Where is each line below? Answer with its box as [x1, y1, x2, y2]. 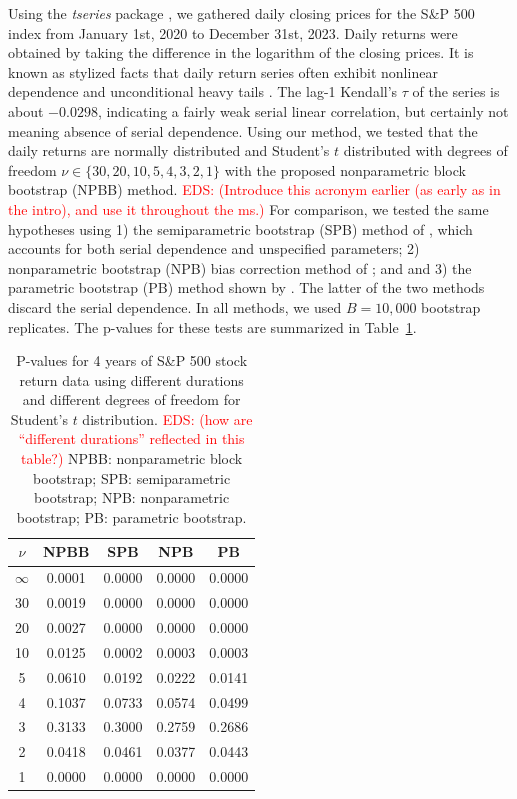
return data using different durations [19, 369, 244, 390]
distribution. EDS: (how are [82, 408, 253, 429]
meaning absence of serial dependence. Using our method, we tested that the [8, 120, 478, 141]
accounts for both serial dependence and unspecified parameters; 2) [8, 238, 420, 259]
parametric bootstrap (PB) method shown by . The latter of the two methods [8, 277, 485, 298]
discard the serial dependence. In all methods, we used [8, 296, 342, 317]
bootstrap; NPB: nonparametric [34, 487, 230, 508]
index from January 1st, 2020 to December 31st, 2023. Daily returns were [8, 22, 458, 43]
